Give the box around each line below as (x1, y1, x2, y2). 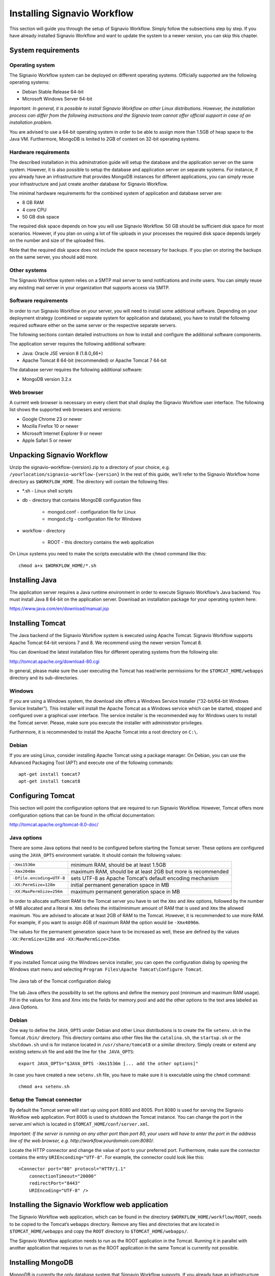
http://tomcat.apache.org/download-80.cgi (9, 658, 100, 665)
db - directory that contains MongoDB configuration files (22, 497, 141, 503)
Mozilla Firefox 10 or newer (22, 423, 79, 429)
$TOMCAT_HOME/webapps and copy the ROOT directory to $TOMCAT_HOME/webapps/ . (9, 1228, 188, 1235)
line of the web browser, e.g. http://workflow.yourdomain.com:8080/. (9, 1138, 155, 1144)
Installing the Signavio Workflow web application (9, 1200, 168, 1209)
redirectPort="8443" (29, 1181, 80, 1186)
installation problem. (9, 119, 53, 126)
